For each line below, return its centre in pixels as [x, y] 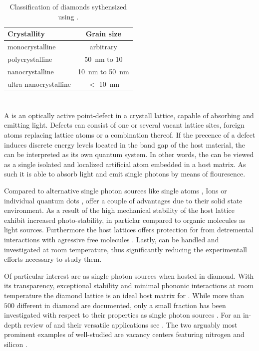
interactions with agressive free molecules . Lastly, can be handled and [112, 239]
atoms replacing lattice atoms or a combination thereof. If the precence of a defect [130, 135]
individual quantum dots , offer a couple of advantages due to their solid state [123, 200]
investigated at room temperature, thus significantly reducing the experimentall [126, 249]
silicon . [16, 344]
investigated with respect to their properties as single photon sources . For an [123, 315]
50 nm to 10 [104, 59]
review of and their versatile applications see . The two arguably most [130, 324]
